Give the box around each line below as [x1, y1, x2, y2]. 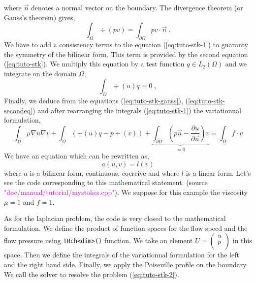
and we [225, 59, 247, 69]
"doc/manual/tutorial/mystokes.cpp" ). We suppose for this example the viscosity [4, 187, 248, 197]
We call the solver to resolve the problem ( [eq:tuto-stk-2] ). [4, 269, 179, 279]
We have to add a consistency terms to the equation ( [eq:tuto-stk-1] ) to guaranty [4, 39, 248, 49]
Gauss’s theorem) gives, [4, 12, 75, 22]
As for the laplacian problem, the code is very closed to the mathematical [4, 213, 226, 223]
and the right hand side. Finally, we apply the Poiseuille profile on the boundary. [4, 259, 248, 269]
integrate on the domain [4, 68, 77, 78]
